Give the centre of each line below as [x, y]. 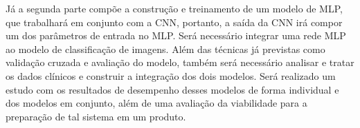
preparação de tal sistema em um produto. [96, 116]
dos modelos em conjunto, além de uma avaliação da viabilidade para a [156, 103]
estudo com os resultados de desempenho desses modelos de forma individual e [172, 89]
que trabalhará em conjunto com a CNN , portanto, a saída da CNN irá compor [174, 22]
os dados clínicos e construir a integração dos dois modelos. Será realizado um [171, 75]
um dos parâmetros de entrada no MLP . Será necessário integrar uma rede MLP [176, 35]
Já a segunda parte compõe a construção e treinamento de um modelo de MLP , [174, 8]
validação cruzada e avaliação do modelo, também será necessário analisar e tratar [180, 62]
